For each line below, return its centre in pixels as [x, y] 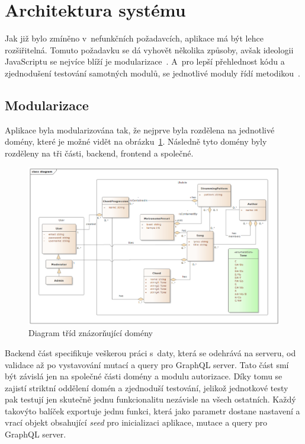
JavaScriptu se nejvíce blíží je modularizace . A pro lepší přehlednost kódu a [145, 61]
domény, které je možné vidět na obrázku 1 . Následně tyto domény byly [136, 141]
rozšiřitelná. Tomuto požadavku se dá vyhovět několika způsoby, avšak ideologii [149, 49]
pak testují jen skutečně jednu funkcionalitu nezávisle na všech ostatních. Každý [150, 399]
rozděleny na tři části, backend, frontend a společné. [99, 153]
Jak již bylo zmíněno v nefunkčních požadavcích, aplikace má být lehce [134, 38]
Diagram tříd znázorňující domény [91, 333]
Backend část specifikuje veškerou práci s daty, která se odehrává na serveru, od [150, 352]
